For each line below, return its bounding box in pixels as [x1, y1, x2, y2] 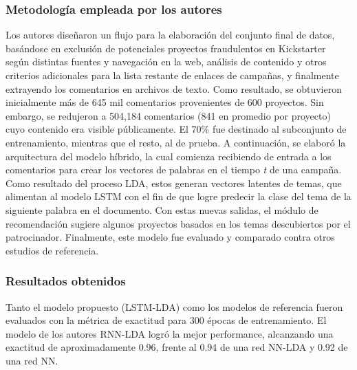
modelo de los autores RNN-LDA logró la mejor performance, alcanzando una [6, 326, 334, 340]
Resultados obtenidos [6, 272, 126, 290]
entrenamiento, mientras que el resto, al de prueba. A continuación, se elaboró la [6, 135, 346, 149]
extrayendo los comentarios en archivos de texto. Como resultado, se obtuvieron [6, 81, 342, 96]
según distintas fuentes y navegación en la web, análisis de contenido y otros [6, 54, 327, 69]
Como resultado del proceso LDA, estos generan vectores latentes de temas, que [6, 175, 342, 190]
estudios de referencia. [6, 243, 99, 257]
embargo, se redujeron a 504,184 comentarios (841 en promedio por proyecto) [6, 108, 331, 122]
